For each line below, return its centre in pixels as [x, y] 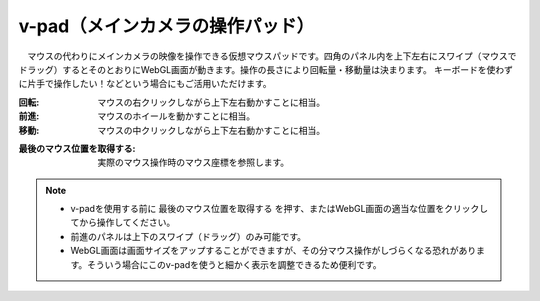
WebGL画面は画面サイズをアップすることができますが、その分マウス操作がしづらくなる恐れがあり [273, 251]
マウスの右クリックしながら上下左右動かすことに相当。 [211, 102]
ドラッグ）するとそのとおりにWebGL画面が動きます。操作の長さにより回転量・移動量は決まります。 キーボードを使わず [266, 69]
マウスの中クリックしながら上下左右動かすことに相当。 [211, 130]
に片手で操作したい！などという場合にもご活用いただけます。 [145, 84]
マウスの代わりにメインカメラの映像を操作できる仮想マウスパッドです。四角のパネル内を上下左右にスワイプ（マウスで [271, 56]
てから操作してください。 [123, 222]
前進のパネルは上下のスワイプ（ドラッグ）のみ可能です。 [188, 236]
